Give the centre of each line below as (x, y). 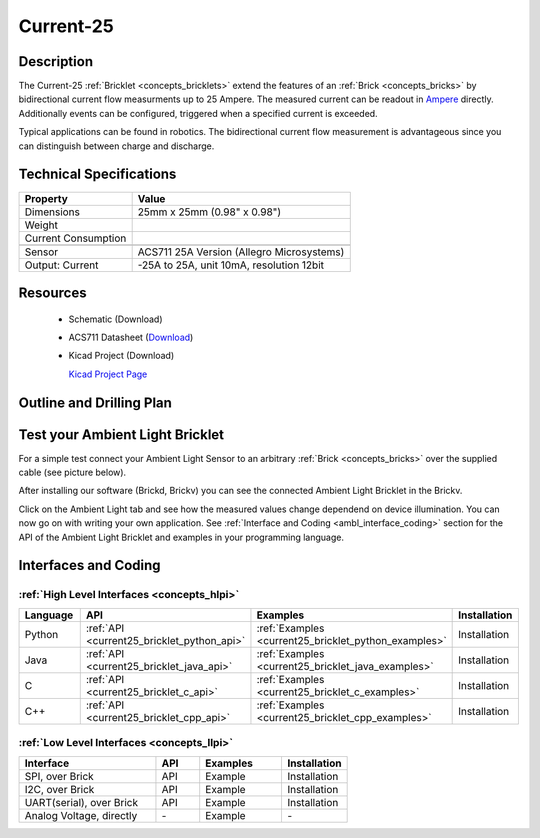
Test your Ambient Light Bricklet (121, 434)
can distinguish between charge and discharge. (116, 146)
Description (56, 61)
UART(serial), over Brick (81, 802)
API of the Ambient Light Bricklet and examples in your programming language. (181, 537)
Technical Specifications (97, 174)
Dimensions (52, 212)
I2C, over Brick (59, 789)
